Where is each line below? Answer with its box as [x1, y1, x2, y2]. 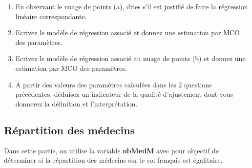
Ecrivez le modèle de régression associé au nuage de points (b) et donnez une [15, 53, 246, 63]
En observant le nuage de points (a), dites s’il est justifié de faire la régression [15, 1, 248, 11]
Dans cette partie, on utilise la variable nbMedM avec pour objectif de [4, 145, 219, 155]
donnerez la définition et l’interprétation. [15, 98, 138, 108]
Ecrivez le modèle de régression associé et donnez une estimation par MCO [15, 27, 240, 38]
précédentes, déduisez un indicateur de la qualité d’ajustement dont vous [15, 89, 233, 99]
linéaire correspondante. [15, 11, 87, 21]
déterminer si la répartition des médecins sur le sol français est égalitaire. [4, 155, 223, 165]
